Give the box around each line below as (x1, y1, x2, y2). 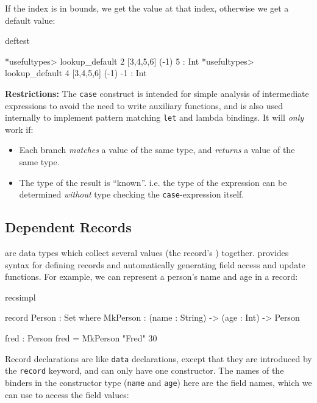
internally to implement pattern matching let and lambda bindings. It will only (5, 111, 304, 124)
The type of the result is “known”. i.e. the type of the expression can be (19, 176, 287, 188)
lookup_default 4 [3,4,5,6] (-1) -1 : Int (5, 66, 147, 79)
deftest (5, 34, 30, 47)
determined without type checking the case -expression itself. (19, 188, 244, 201)
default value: (5, 13, 55, 26)
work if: (5, 123, 34, 135)
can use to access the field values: (5, 388, 129, 401)
